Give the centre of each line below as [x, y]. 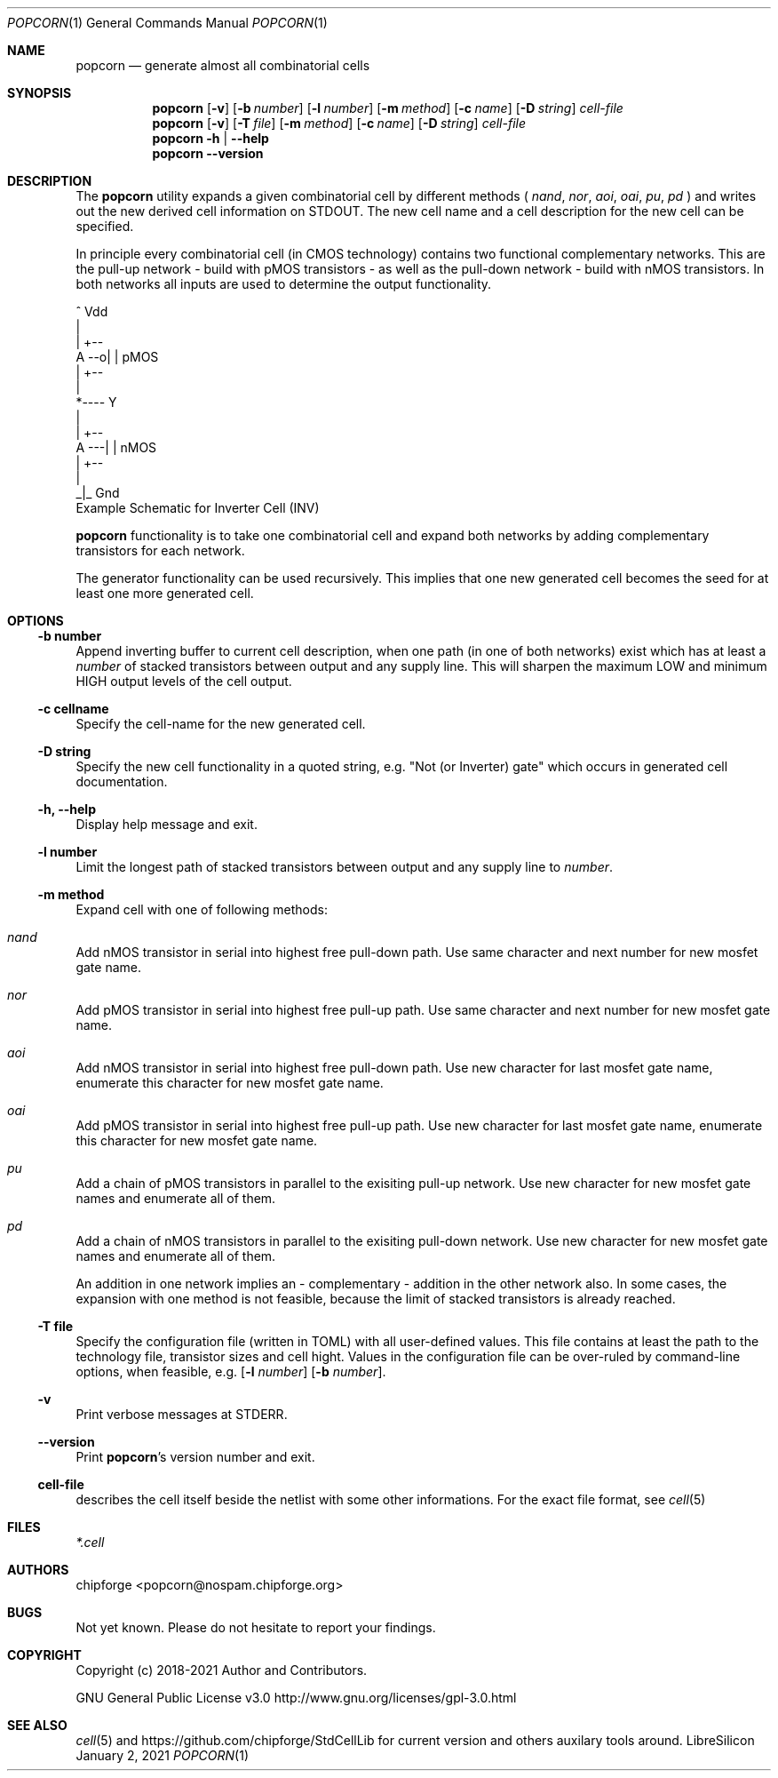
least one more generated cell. [165, 593]
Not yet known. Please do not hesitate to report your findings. [256, 1627]
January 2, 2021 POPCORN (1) [162, 1755]
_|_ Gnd [98, 493]
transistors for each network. [160, 550]
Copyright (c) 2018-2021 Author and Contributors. [222, 1670]
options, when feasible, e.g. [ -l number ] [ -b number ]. [231, 1371]
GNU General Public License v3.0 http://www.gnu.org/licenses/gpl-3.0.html [296, 1698]
